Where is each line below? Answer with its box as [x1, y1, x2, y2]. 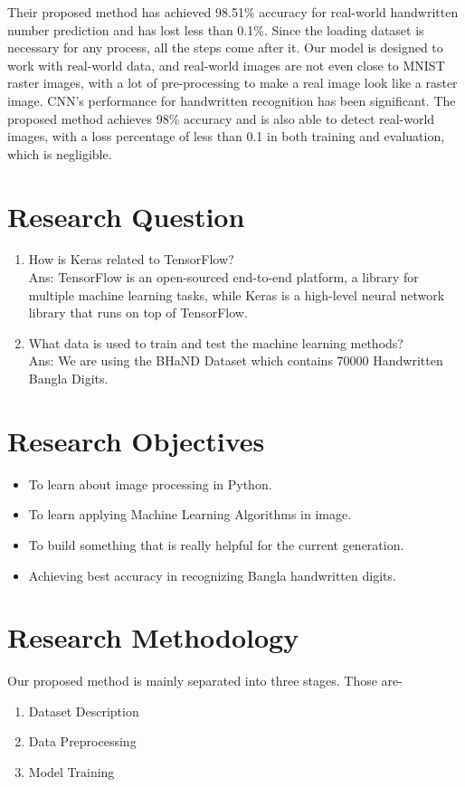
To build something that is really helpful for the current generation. [28, 535, 404, 554]
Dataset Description [28, 701, 139, 720]
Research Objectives [7, 422, 265, 459]
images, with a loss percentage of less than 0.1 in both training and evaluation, [7, 127, 445, 146]
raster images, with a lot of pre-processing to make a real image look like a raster [7, 73, 458, 92]
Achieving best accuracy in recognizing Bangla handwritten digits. [28, 565, 396, 584]
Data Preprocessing [28, 732, 137, 751]
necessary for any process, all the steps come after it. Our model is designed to [7, 38, 443, 57]
